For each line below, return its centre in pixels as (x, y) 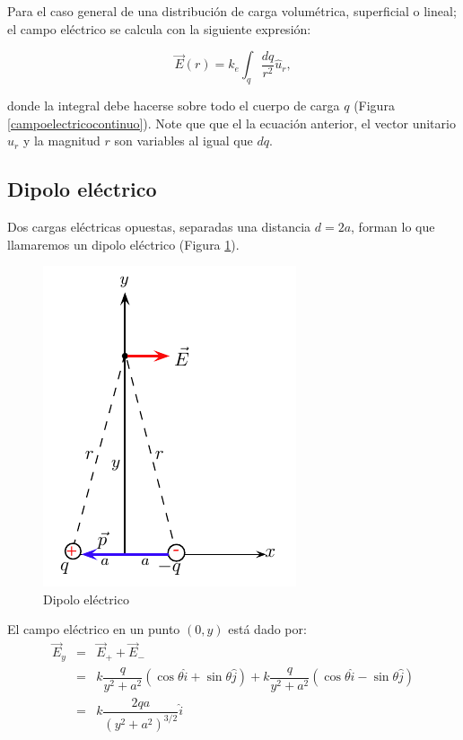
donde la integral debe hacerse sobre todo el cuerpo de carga (174, 105)
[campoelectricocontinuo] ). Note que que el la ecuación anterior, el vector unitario (231, 123)
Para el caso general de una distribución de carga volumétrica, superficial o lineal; (232, 11)
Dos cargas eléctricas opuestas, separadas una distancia (159, 226)
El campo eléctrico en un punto (94, 629)
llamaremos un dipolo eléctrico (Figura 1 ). (123, 244)
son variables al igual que (183, 141)
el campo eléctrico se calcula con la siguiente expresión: (159, 28)
